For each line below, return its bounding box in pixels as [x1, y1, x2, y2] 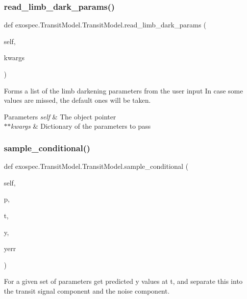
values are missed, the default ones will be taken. [4, 95, 151, 105]
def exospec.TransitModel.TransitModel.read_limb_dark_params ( [4, 20, 206, 30]
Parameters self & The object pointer [4, 111, 116, 121]
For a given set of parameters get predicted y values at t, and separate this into [4, 276, 243, 286]
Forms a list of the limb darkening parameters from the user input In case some [4, 85, 243, 95]
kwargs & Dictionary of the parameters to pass [11, 121, 151, 131]
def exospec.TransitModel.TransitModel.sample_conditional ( [4, 161, 189, 171]
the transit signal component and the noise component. [4, 285, 170, 296]
